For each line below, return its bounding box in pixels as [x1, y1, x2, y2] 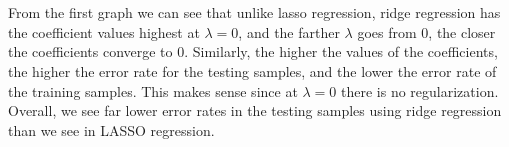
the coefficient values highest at [8, 21, 200, 42]
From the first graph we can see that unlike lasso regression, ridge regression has [8, 2, 501, 23]
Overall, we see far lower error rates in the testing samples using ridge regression [8, 100, 502, 121]
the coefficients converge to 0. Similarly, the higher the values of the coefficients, [8, 41, 498, 62]
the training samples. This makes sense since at [8, 80, 298, 101]
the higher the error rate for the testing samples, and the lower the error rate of [8, 60, 497, 81]
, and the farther [238, 21, 340, 42]
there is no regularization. [341, 80, 499, 101]
